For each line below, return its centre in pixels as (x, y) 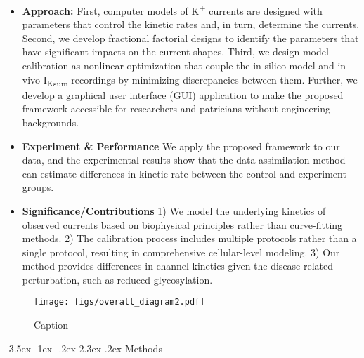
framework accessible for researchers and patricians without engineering (176, 108)
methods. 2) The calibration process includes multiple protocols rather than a (189, 238)
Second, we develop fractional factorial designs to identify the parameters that (190, 38)
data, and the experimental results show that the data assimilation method (184, 160)
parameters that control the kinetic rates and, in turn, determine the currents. (191, 24)
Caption (51, 325)
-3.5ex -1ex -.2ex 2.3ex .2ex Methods (84, 348)
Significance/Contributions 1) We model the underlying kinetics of (174, 210)
